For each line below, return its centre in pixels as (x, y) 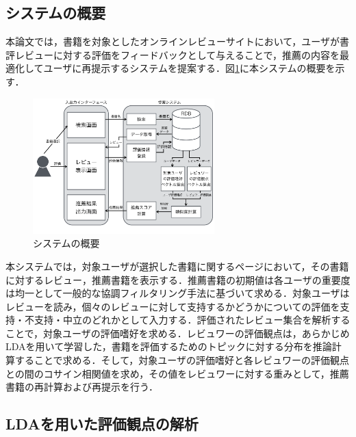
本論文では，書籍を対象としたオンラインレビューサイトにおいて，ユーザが (173, 41)
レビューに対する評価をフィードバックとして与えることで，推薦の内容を (177, 54)
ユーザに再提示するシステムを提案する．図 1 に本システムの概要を (189, 68)
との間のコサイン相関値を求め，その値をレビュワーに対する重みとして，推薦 (177, 373)
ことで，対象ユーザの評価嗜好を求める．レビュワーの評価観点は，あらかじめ (178, 333)
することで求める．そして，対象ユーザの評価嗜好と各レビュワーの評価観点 (182, 360)
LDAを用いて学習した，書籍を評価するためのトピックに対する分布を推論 (169, 346)
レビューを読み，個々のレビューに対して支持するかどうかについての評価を (173, 306)
